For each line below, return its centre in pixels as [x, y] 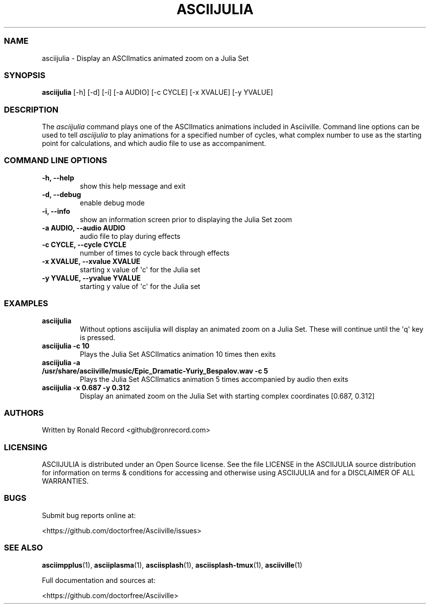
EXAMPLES [26, 304]
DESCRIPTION [31, 109]
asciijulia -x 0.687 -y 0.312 [86, 387]
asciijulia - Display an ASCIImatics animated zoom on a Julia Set [145, 58]
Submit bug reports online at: [89, 515]
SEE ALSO [24, 548]
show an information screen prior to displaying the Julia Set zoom [186, 219]
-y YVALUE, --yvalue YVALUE [91, 278]
